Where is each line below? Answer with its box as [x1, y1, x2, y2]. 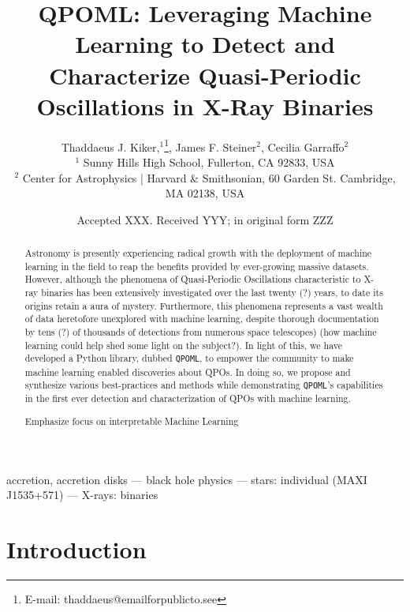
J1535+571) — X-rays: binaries [6, 486, 158, 503]
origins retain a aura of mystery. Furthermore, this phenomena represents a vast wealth [24, 298, 383, 312]
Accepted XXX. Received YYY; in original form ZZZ [76, 211, 334, 227]
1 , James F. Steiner [164, 136, 257, 155]
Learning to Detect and [75, 28, 335, 60]
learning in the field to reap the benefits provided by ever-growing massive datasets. [24, 259, 369, 272]
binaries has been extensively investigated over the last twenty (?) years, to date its [41, 286, 383, 299]
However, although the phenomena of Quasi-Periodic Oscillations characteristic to [24, 272, 361, 286]
